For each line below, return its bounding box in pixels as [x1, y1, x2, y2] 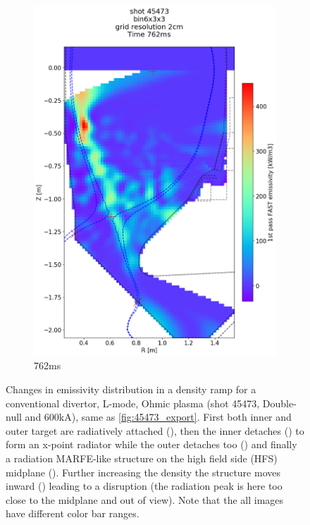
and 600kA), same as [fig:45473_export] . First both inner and [25, 409, 292, 424]
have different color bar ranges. [6, 506, 139, 521]
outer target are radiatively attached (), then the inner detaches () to [6, 423, 304, 438]
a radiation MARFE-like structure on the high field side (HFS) [6, 450, 278, 465]
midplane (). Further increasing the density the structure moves [6, 464, 280, 479]
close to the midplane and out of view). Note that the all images [6, 492, 284, 507]
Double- [262, 395, 297, 410]
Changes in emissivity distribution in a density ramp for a [6, 382, 256, 397]
